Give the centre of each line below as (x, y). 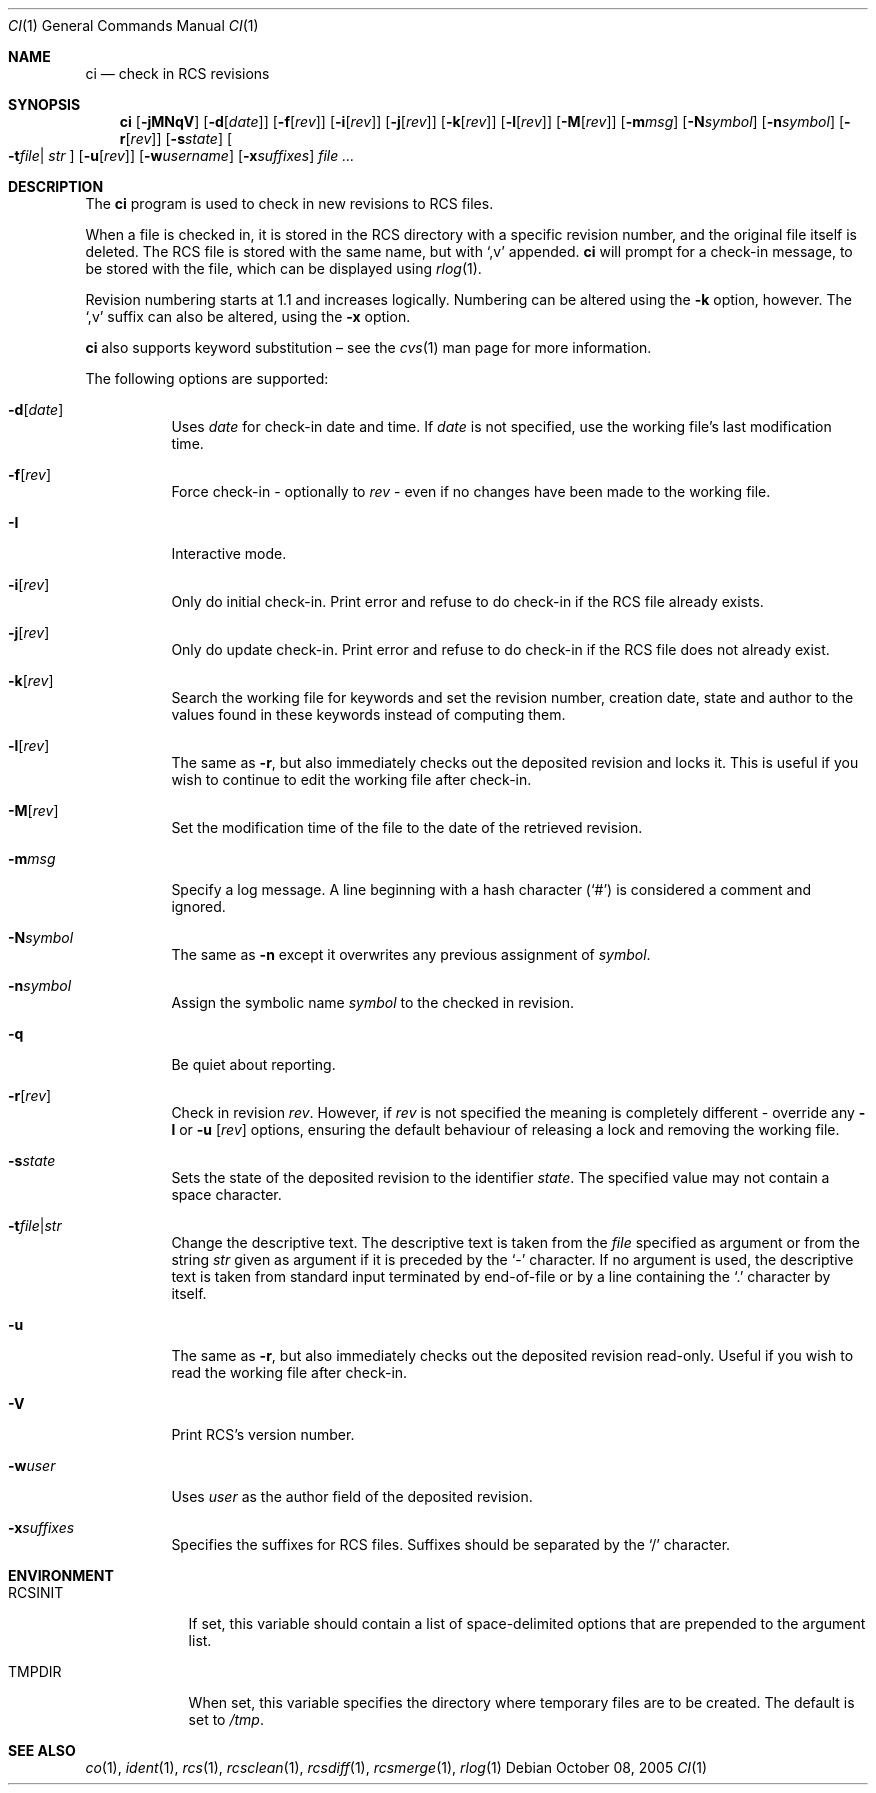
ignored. (198, 906)
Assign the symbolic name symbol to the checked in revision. (372, 1002)
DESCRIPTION (56, 186)
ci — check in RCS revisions (177, 73)
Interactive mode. (229, 553)
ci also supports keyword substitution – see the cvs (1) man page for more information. (368, 347)
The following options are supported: (207, 378)
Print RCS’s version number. (263, 1434)
